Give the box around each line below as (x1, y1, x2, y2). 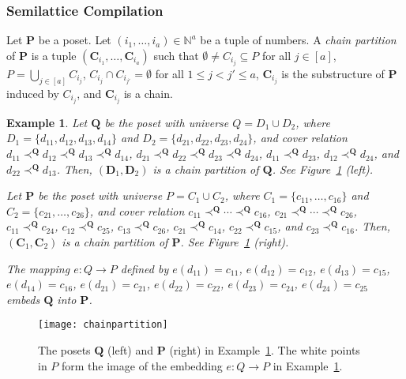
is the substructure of (281, 65, 385, 81)
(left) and (107, 342, 154, 358)
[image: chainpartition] (38, 319, 168, 331)
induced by (6, 84, 59, 101)
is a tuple (31, 47, 77, 63)
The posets (38, 342, 91, 358)
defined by (120, 260, 169, 276)
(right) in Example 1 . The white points (169, 342, 360, 358)
